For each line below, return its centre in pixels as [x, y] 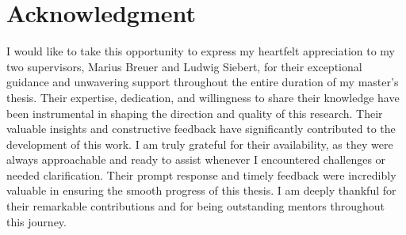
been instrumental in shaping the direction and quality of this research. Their [195, 113]
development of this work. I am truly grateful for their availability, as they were [200, 144]
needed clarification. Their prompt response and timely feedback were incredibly [201, 174]
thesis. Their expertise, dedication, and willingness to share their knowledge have [203, 97]
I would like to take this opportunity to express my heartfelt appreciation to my [201, 51]
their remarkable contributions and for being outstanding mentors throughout [195, 206]
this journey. [36, 221]
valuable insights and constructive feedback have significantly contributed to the [201, 129]
